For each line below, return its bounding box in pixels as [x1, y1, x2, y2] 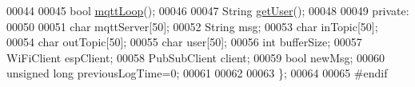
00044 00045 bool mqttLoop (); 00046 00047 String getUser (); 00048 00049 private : [6, 2, 409, 18]
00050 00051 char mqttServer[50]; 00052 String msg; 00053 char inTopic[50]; [6, 18, 378, 34]
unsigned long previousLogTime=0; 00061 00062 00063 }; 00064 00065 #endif [6, 65, 388, 81]
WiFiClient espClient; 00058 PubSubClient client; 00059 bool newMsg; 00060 [6, 49, 385, 65]
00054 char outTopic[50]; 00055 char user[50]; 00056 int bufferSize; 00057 [6, 34, 362, 50]
